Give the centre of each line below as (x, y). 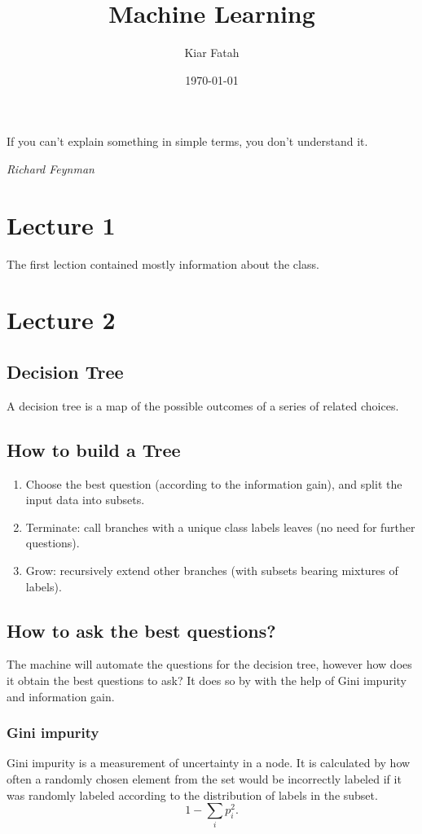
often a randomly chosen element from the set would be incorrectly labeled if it (204, 778)
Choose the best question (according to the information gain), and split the (214, 483)
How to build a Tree (94, 449)
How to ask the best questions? (141, 630)
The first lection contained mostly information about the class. (163, 263)
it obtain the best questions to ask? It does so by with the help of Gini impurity (207, 680)
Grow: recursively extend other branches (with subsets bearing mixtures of (212, 570)
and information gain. (61, 696)
